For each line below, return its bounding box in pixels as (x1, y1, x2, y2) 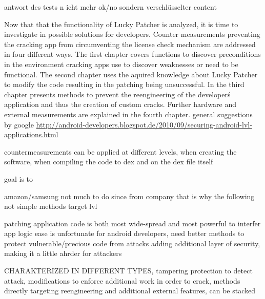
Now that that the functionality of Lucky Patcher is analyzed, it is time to (4, 18, 238, 29)
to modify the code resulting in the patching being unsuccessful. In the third (4, 79, 244, 90)
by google (4, 119, 34, 130)
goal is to (4, 173, 33, 184)
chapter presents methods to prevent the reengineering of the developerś (4, 89, 231, 99)
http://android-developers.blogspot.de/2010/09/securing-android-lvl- (36, 119, 252, 130)
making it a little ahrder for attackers (4, 248, 122, 259)
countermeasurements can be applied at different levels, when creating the (4, 146, 237, 157)
